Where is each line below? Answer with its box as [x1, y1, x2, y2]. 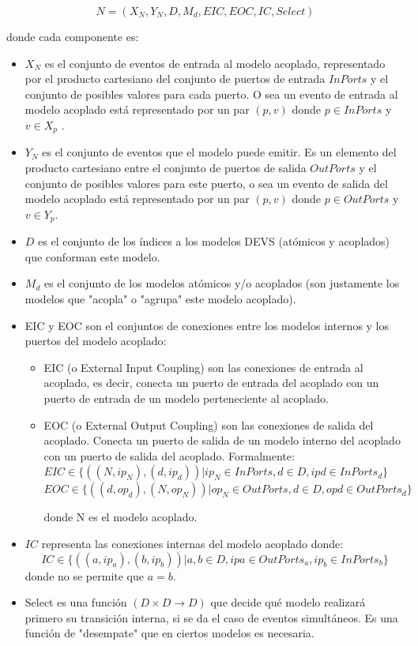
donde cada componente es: [6, 28, 139, 44]
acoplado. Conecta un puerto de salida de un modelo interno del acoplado [43, 432, 401, 449]
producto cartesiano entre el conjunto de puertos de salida [24, 160, 307, 176]
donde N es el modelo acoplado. [43, 509, 198, 525]
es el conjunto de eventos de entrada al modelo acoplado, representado [44, 54, 386, 71]
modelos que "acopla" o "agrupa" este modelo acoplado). [24, 291, 296, 307]
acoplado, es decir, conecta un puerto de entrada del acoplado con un [43, 374, 379, 391]
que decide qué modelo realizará [210, 594, 366, 610]
